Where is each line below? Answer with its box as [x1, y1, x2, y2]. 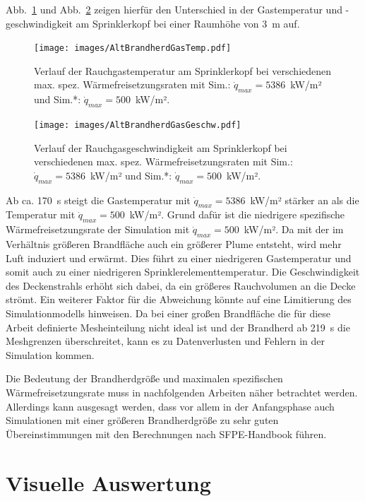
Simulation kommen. [6, 347, 95, 362]
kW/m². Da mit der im [244, 222, 344, 237]
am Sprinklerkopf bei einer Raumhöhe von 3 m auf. [76, 16, 300, 30]
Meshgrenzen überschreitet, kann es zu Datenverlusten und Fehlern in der [6, 334, 325, 348]
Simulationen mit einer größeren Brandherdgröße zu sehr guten [6, 413, 279, 428]
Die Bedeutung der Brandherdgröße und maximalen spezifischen [6, 371, 283, 386]
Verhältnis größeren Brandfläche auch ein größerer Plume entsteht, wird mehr [6, 237, 342, 252]
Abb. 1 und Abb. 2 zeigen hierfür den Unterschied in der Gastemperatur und [6, 2, 342, 16]
